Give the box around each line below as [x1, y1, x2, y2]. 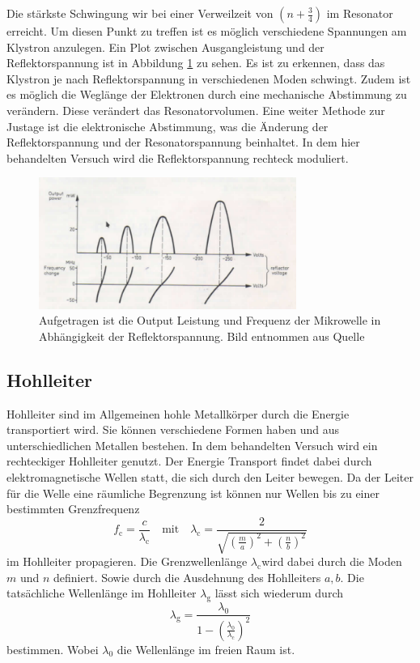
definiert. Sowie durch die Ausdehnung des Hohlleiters [53, 568, 321, 585]
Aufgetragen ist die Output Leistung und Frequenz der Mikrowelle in [39, 312, 381, 329]
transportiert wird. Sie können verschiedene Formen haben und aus [6, 421, 339, 438]
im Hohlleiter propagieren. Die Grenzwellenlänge [6, 553, 248, 570]
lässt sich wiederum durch [214, 584, 343, 601]
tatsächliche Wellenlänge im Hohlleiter [6, 584, 197, 601]
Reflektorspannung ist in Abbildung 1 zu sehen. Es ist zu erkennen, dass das [6, 54, 385, 71]
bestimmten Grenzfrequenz [6, 500, 140, 517]
